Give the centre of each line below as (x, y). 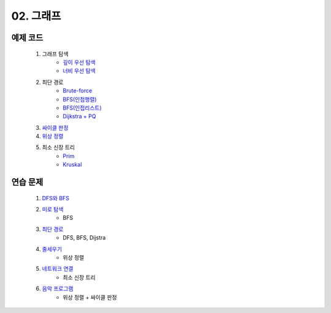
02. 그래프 (36, 16)
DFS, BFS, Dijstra (84, 238)
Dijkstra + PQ (79, 116)
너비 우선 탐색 (79, 71)
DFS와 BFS (56, 198)
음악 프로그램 (58, 288)
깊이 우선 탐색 (79, 62)
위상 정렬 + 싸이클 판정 (90, 297)
